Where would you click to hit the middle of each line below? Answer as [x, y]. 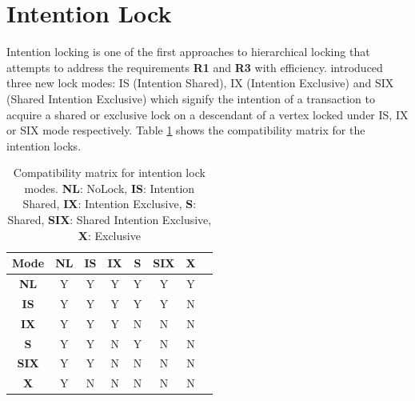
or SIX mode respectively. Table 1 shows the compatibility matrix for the [186, 130]
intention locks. [44, 145]
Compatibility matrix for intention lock [109, 172]
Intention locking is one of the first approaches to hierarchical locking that [188, 52]
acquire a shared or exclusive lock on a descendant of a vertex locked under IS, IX [207, 114]
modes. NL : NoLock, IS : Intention [110, 188]
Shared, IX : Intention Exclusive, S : [110, 204]
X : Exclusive [109, 235]
